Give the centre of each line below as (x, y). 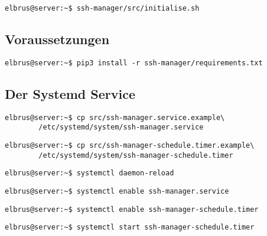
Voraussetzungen (57, 39)
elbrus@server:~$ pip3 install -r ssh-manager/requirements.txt (134, 63)
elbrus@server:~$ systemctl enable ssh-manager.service (117, 191)
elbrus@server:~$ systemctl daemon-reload (89, 173)
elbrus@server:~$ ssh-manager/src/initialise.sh (102, 8)
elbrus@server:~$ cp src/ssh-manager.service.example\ (115, 117)
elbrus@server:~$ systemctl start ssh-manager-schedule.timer (130, 227)
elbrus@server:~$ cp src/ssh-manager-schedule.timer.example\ (130, 146)
